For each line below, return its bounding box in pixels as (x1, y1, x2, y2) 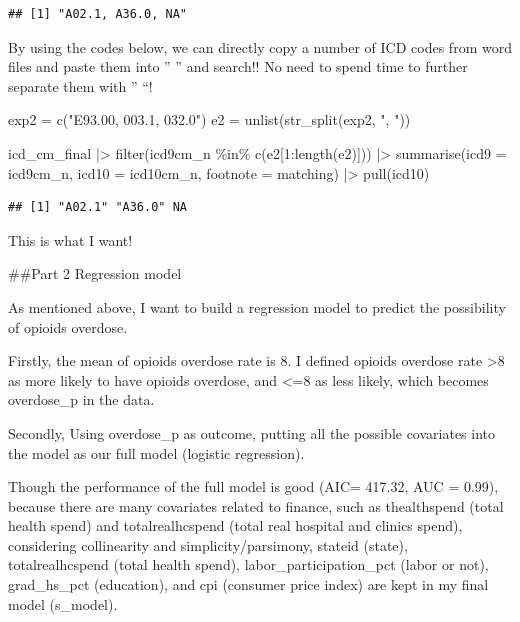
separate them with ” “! (8, 75, 153, 96)
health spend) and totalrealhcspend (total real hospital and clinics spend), (8, 515, 463, 536)
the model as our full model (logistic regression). (8, 442, 305, 463)
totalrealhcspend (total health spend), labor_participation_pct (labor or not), (8, 554, 489, 575)
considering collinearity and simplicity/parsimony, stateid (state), (8, 534, 408, 555)
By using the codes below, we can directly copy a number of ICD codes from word (8, 36, 512, 57)
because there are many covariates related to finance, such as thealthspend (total (8, 495, 504, 516)
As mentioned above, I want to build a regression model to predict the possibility (8, 296, 506, 317)
